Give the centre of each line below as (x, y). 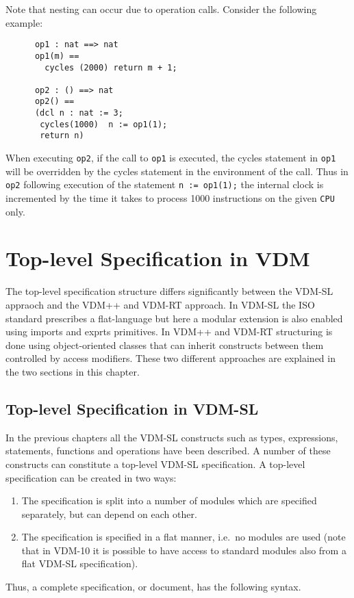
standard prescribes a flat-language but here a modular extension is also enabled (174, 318)
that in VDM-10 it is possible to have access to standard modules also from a (184, 550)
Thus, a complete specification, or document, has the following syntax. (153, 587)
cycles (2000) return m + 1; (111, 67)
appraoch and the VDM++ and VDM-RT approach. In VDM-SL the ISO (160, 304)
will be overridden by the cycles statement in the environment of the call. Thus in (177, 171)
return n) (62, 136)
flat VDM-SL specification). (80, 563)
